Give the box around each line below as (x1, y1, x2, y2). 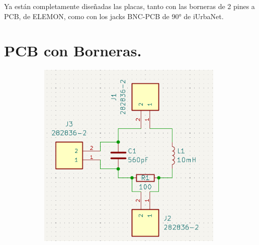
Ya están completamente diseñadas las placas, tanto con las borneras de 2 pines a (4, 1, 255, 11)
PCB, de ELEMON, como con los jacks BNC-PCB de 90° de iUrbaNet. (4, 11, 224, 21)
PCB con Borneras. (4, 40, 142, 61)
